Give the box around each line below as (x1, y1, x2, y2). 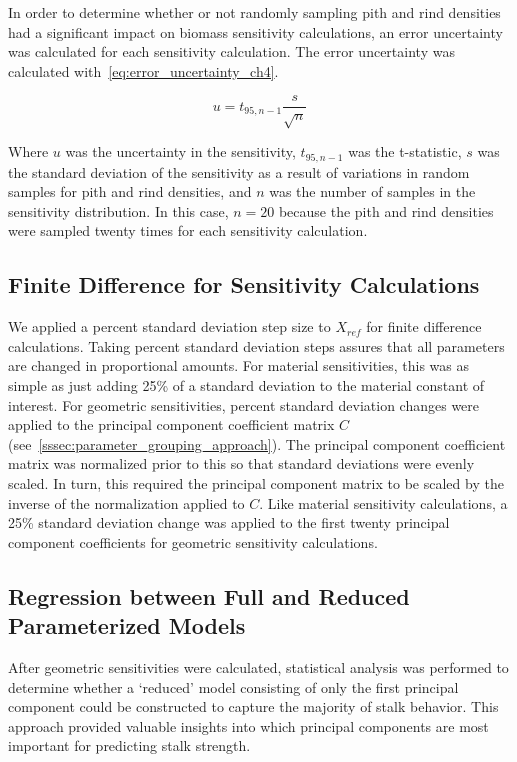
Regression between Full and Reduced (8, 580, 410, 611)
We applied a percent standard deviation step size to (8, 316, 331, 337)
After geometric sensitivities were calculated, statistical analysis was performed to (8, 656, 509, 677)
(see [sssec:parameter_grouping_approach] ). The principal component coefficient (8, 433, 506, 454)
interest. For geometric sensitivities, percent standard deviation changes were (8, 394, 480, 415)
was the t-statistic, (348, 141, 462, 162)
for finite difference (366, 316, 482, 337)
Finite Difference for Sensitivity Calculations (8, 269, 480, 300)
